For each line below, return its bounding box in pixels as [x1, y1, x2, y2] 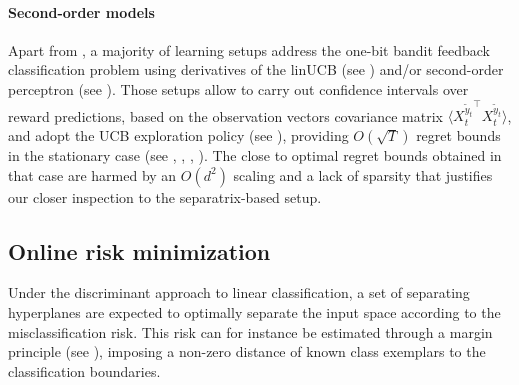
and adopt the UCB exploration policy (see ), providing [8, 125, 349, 145]
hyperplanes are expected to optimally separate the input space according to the [8, 301, 501, 322]
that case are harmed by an [8, 164, 177, 185]
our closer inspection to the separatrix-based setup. [8, 186, 322, 207]
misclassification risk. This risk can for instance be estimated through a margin [8, 321, 493, 342]
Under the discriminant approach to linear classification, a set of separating [8, 282, 470, 303]
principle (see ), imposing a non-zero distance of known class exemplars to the [8, 341, 486, 362]
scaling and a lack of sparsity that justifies [233, 164, 493, 185]
